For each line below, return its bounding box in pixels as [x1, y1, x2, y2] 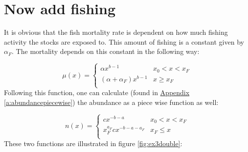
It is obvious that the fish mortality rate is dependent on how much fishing [4, 27, 228, 37]
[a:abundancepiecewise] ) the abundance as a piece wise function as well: [4, 97, 219, 107]
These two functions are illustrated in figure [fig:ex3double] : [4, 138, 182, 149]
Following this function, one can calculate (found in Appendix [4, 87, 190, 98]
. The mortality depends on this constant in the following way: [12, 46, 200, 56]
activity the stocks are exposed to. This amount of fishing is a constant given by [4, 36, 244, 47]
